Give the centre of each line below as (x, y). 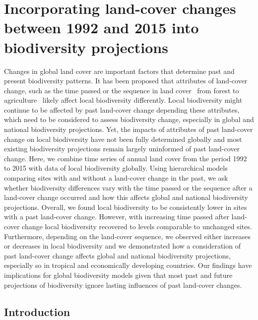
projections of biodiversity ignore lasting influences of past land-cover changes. (123, 285)
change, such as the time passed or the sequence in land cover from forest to (122, 90)
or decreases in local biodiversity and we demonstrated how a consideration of (122, 246)
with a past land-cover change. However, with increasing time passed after (117, 217)
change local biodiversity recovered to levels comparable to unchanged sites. (137, 226)
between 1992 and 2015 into (101, 28)
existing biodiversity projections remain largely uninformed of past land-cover (122, 149)
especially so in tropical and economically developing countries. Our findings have (128, 265)
